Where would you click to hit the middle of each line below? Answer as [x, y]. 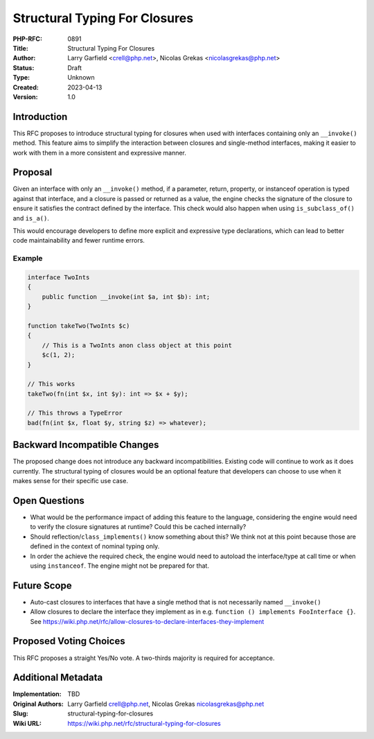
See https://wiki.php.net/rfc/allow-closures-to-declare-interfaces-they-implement [147, 621]
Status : [24, 68]
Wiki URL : [27, 723]
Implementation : [37, 694]
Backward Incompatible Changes [86, 445]
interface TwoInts [59, 277]
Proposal [33, 172]
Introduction [40, 117]
